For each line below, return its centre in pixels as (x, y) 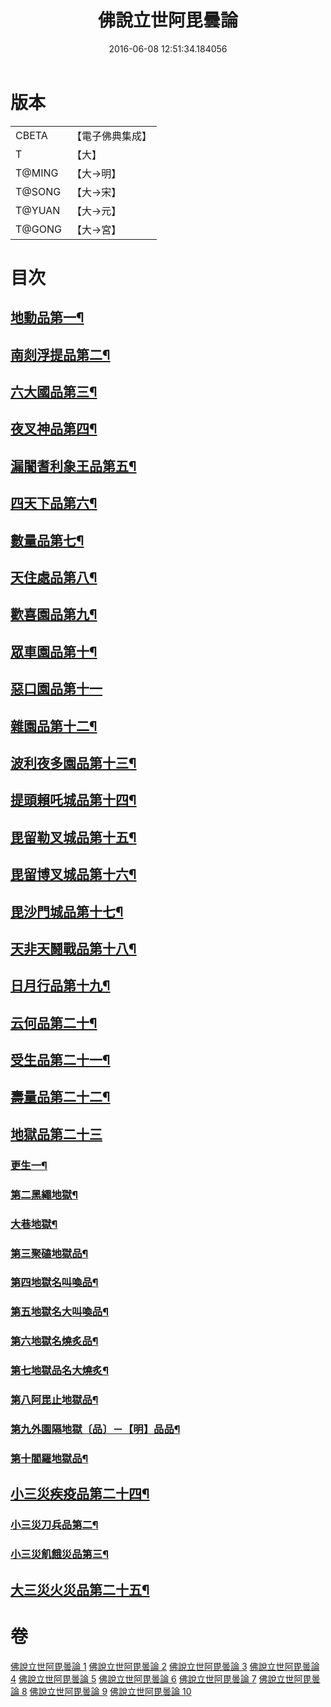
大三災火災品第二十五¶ (80, 1589)
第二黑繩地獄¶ (44, 1194)
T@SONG (38, 191)
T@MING (37, 173)
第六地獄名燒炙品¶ (54, 1341)
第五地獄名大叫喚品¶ (60, 1312)
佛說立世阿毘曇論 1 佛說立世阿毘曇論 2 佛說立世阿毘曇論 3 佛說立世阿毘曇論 (165, 1666)
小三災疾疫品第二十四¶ (80, 1494)
